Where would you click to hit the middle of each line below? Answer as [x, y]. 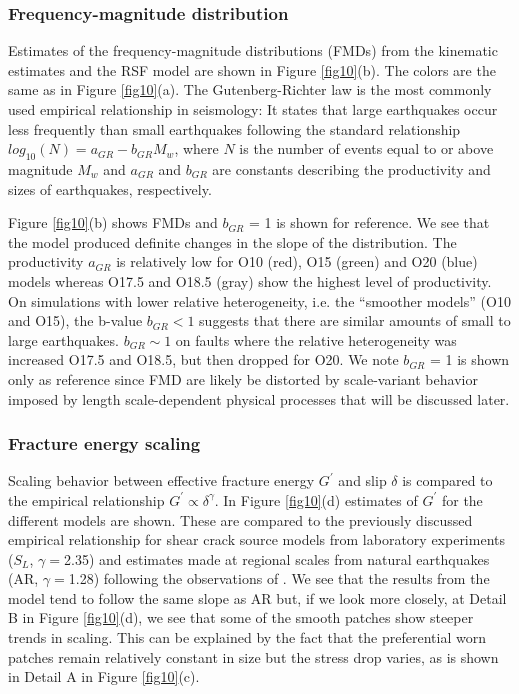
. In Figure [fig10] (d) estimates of [316, 499]
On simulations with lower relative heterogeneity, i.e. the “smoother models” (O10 [259, 300]
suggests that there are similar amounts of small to [355, 320]
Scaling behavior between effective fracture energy [161, 480]
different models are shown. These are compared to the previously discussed [240, 519]
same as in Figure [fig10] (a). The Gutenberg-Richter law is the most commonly [250, 89]
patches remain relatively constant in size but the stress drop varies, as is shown [253, 656]
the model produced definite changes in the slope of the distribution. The [232, 241]
